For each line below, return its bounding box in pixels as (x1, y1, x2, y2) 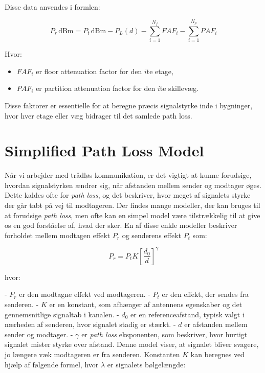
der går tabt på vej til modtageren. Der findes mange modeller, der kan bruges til (5, 200, 260, 210)
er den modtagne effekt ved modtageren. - (19, 289, 150, 299)
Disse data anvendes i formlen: (5, 2, 100, 12)
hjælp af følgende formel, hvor (5, 359, 99, 369)
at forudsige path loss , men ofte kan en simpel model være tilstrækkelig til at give (5, 209, 260, 220)
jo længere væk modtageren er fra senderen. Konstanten (5, 349, 180, 360)
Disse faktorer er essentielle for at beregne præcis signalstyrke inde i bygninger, (5, 100, 253, 110)
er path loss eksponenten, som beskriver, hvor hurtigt (81, 329, 248, 339)
